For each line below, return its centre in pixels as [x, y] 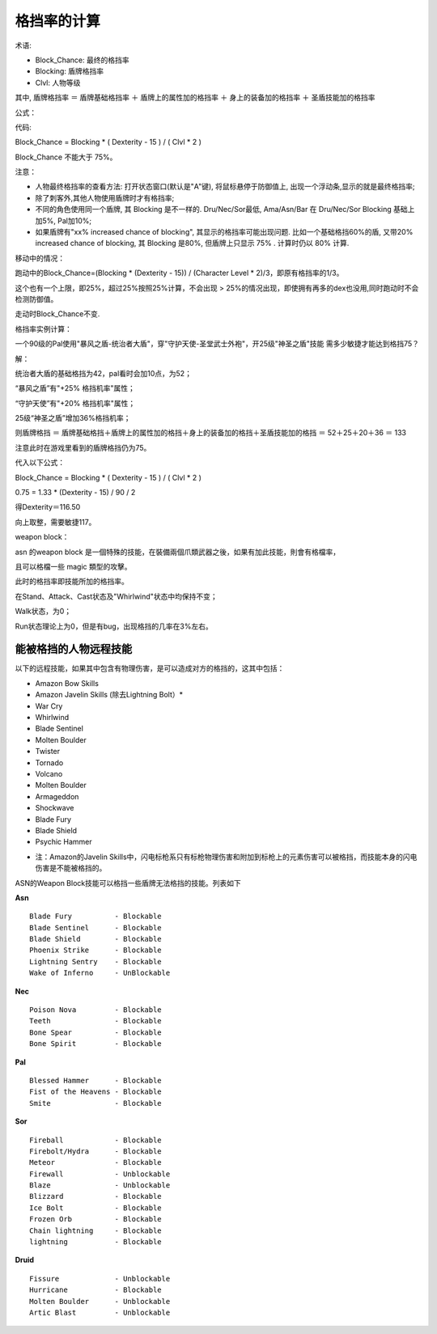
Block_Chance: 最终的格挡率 [82, 60]
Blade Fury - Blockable [95, 917]
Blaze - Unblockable [100, 1186]
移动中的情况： [40, 258]
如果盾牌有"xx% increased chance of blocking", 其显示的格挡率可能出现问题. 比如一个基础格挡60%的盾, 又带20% [224, 232]
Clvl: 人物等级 [58, 83]
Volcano [49, 773]
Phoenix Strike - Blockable [95, 950]
